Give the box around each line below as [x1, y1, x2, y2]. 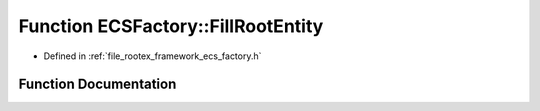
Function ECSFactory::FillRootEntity [18, 15, 324, 37]
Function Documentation [18, 76, 177, 93]
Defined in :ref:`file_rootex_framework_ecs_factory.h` [43, 50, 262, 62]
